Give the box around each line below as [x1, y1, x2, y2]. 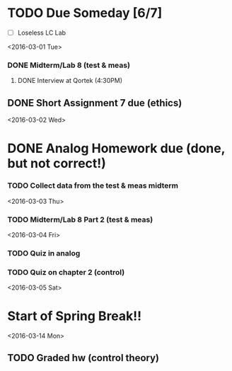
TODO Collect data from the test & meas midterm [7, 181, 179, 190]
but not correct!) [7, 156, 106, 171]
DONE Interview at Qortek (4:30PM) [17, 76, 122, 85]
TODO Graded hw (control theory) [7, 352, 159, 364]
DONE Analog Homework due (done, [7, 140, 225, 156]
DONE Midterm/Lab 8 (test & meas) [7, 60, 131, 70]
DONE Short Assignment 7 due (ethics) [7, 97, 182, 109]
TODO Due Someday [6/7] [7, 5, 163, 21]
